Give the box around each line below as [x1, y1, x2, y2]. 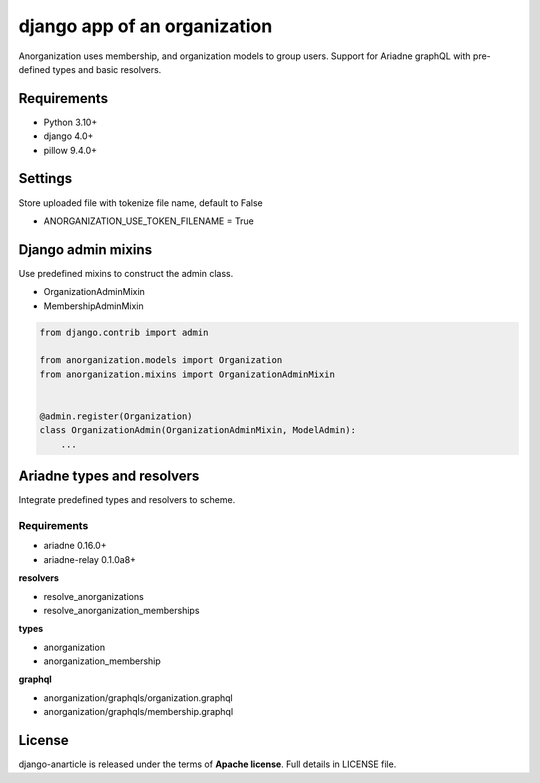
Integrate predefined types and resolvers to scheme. [18, 494, 236, 506]
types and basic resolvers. [52, 63, 162, 75]
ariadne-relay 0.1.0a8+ [43, 553, 137, 565]
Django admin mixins [18, 241, 153, 258]
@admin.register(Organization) [39, 410, 194, 422]
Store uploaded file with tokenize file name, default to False [18, 196, 264, 209]
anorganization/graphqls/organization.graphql [43, 691, 234, 704]
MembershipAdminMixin [43, 300, 144, 312]
